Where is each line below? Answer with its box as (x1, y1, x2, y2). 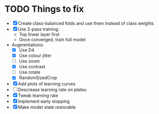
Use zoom (19, 58, 40, 64)
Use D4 (19, 47, 35, 53)
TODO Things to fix (4, 3, 84, 15)
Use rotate (19, 69, 41, 75)
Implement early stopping (18, 98, 70, 104)
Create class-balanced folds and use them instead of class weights (18, 20, 154, 26)
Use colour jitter (19, 53, 52, 58)
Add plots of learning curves (18, 81, 76, 87)
